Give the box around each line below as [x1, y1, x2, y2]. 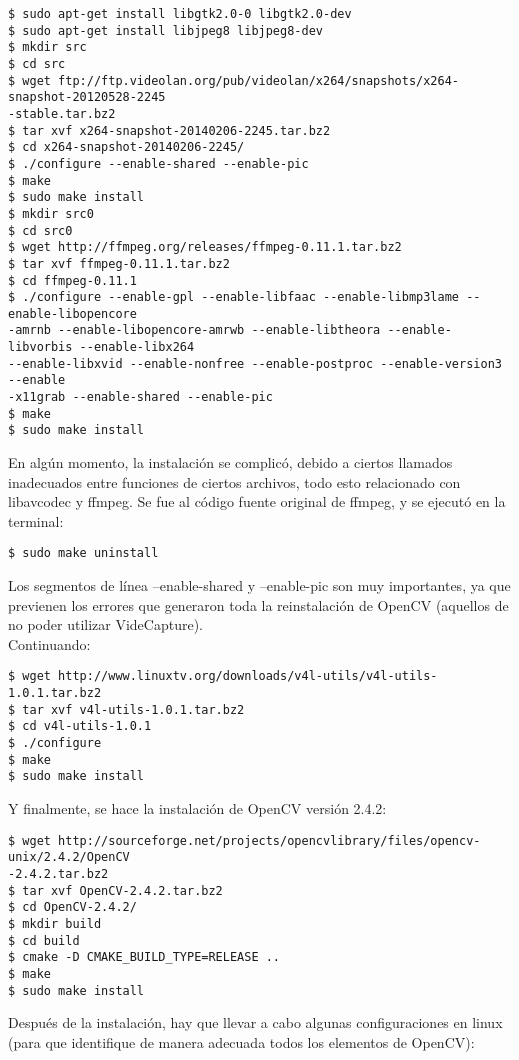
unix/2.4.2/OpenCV [8, 850, 130, 865]
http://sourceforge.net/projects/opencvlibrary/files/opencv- [58, 833, 481, 848]
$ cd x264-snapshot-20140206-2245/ [8, 140, 245, 155]
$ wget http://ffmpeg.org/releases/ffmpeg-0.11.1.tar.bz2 [8, 240, 402, 255]
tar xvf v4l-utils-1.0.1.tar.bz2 [22, 702, 245, 717]
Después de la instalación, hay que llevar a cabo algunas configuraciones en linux [8, 1012, 503, 1033]
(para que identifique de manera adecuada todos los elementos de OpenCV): [8, 1031, 475, 1052]
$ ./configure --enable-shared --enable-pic [8, 156, 309, 171]
